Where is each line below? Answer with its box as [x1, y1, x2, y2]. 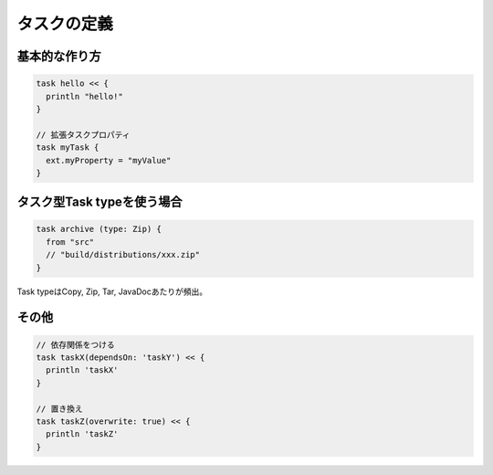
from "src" [46, 237, 95, 247]
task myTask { [36, 142, 100, 153]
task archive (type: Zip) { [36, 224, 162, 235]
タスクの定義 [16, 14, 114, 34]
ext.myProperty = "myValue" [46, 155, 172, 165]
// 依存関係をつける [36, 339, 115, 350]
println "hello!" [46, 91, 123, 101]
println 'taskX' [46, 365, 119, 375]
